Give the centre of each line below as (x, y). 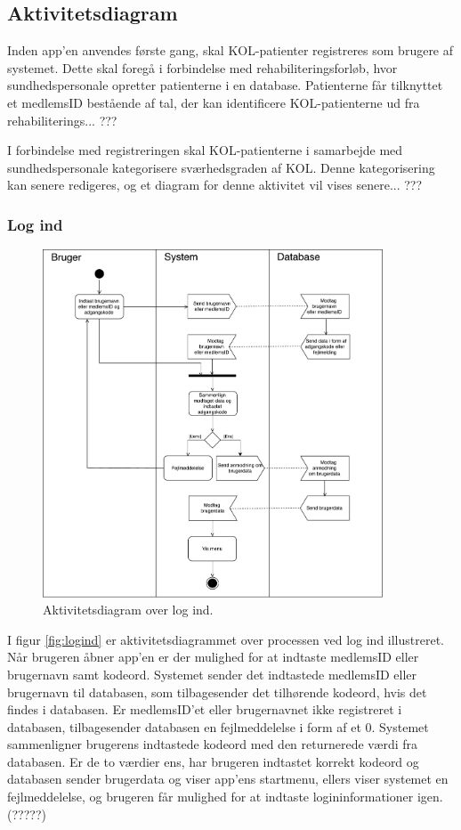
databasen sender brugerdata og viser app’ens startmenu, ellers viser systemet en (228, 779)
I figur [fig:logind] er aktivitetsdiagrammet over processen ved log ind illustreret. (226, 639)
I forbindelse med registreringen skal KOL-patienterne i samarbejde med (205, 150)
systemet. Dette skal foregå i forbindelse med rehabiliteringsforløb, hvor (202, 67)
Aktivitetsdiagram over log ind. (128, 610)
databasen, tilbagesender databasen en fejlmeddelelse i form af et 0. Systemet (218, 726)
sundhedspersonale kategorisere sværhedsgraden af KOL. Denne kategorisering (221, 167)
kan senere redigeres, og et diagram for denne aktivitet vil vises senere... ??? (215, 185)
